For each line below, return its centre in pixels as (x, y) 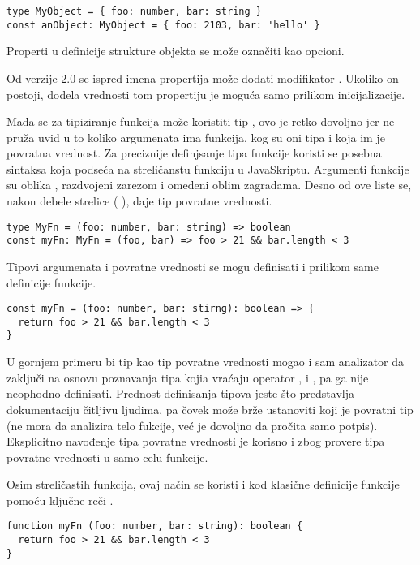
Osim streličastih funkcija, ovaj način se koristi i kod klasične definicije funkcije (203, 484)
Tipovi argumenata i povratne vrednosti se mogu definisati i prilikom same (193, 266)
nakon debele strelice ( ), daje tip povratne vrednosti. (139, 201)
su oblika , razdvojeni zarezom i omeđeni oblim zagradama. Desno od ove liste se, (209, 185)
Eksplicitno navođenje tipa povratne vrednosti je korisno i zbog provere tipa (196, 441)
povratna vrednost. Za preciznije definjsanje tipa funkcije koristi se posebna (194, 153)
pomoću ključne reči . (60, 500)
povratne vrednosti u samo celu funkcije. (107, 457)
